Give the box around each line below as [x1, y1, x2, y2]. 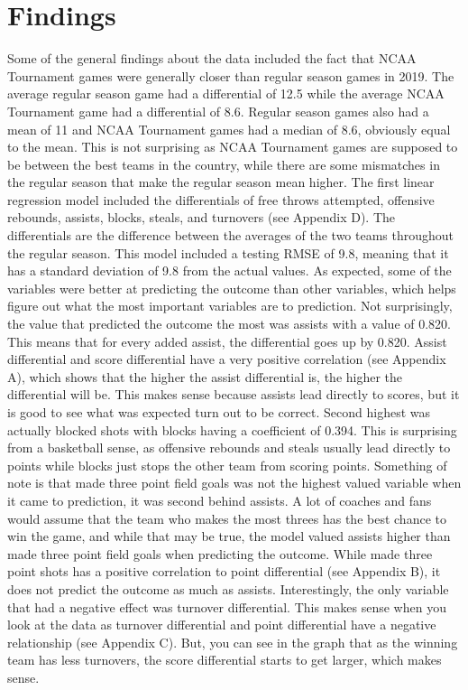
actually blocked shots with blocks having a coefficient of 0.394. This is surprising [7, 420, 457, 439]
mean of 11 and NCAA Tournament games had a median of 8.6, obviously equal [7, 119, 451, 138]
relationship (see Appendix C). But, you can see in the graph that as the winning [7, 632, 458, 651]
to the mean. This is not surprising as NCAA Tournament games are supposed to [7, 137, 458, 156]
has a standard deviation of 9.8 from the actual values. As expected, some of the [7, 261, 452, 280]
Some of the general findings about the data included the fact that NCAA [7, 49, 417, 68]
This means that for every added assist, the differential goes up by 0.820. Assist [7, 331, 447, 350]
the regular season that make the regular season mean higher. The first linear [7, 172, 435, 191]
